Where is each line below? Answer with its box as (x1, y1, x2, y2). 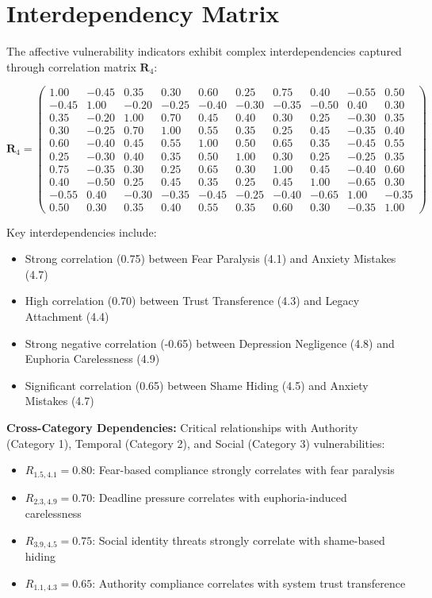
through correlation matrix (6, 58, 136, 75)
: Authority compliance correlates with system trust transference (92, 574, 406, 591)
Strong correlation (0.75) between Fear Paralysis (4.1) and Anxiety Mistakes (25, 250, 396, 267)
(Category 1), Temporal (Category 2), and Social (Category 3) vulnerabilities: (6, 434, 385, 451)
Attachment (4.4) (25, 308, 109, 325)
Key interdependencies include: (6, 223, 157, 240)
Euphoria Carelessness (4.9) (25, 350, 160, 367)
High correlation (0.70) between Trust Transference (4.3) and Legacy (25, 292, 360, 309)
